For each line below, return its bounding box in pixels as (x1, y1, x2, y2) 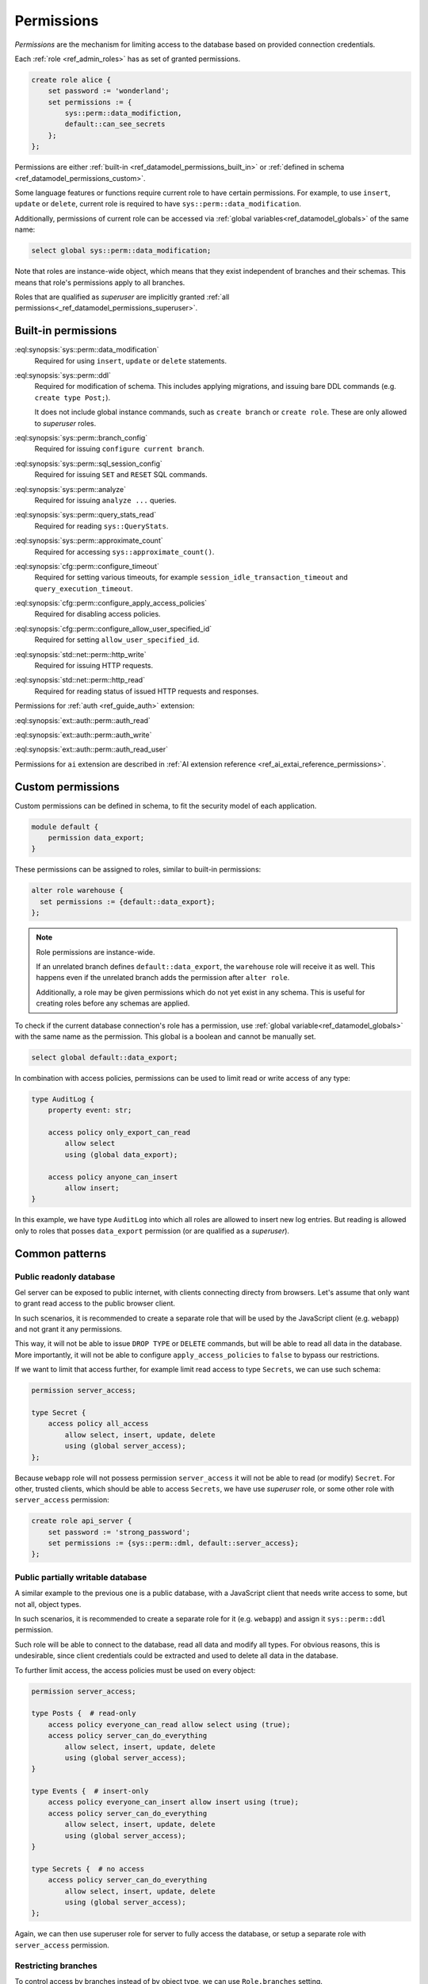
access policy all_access (48, 1419, 149, 1428)
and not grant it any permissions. (14, 1325, 123, 1334)
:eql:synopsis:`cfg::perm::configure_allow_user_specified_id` (14, 624, 212, 633)
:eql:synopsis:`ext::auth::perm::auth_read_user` (14, 744, 169, 754)
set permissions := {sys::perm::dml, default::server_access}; (48, 1539, 300, 1548)
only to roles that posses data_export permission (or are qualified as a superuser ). (14, 1226, 289, 1236)
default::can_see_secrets (64, 120, 166, 129)
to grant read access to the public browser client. (14, 1298, 176, 1309)
